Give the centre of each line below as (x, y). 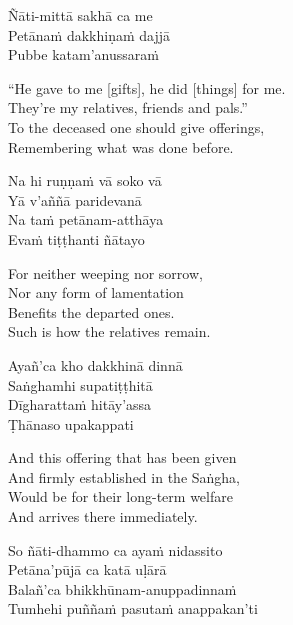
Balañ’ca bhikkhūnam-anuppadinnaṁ (122, 588)
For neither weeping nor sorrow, (105, 272)
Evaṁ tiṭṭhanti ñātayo (76, 238)
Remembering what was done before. (121, 146)
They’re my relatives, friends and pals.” (128, 107)
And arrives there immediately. (103, 516)
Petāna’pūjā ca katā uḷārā (87, 569)
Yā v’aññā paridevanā (75, 199)
